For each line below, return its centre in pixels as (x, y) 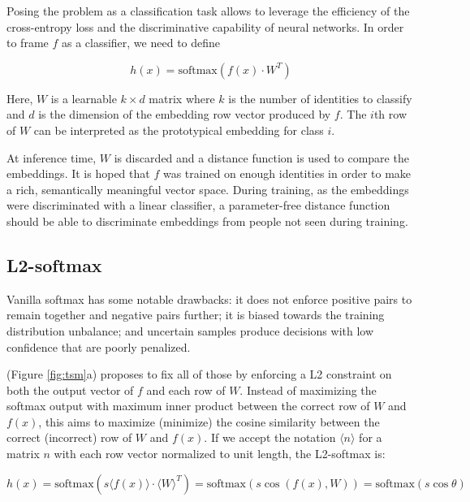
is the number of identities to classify (320, 98)
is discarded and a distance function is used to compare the (261, 157)
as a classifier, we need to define (141, 43)
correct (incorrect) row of (69, 437)
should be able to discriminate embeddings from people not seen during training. (207, 221)
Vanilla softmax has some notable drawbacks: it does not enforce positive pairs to (209, 299)
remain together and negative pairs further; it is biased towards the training (196, 315)
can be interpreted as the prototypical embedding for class (179, 130)
